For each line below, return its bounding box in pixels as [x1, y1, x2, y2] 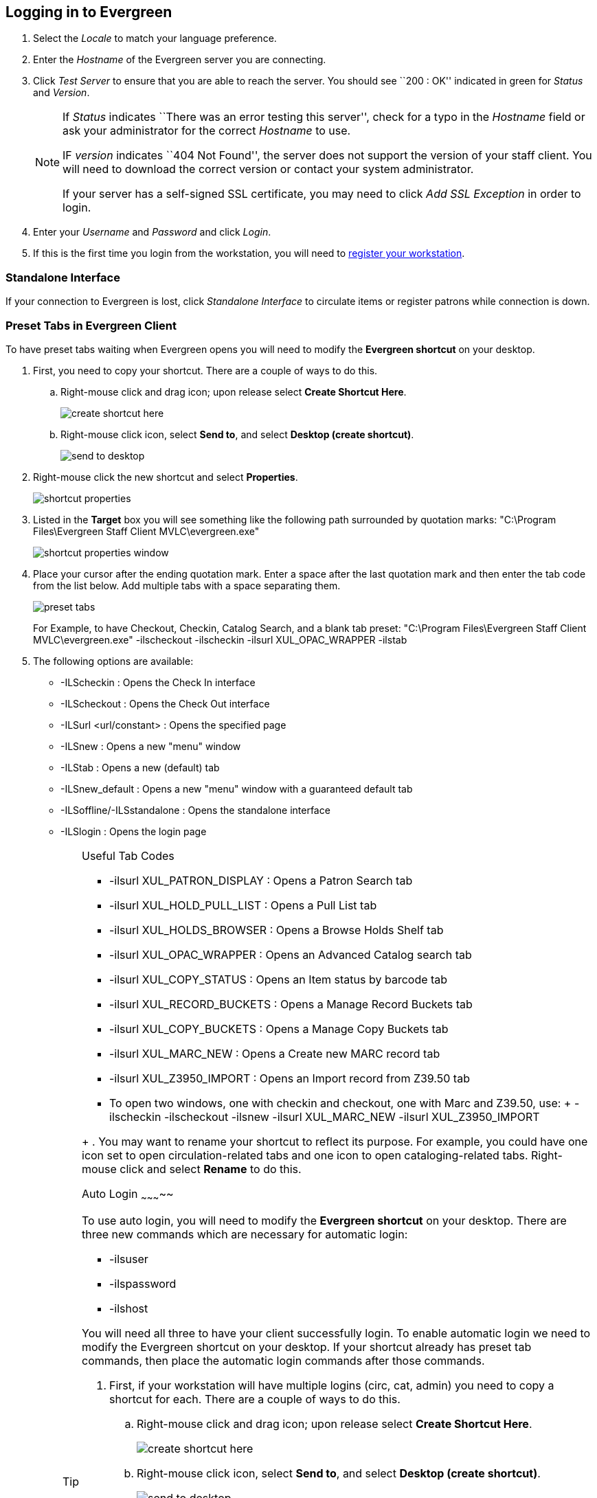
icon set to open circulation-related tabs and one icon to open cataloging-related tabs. [82, 1148, 528, 1162]
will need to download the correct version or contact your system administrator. [63, 162, 474, 177]
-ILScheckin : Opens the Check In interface [60, 676, 256, 688]
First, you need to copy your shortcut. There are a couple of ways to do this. [33, 364, 378, 376]
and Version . [33, 87, 90, 99]
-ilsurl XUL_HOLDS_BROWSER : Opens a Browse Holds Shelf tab [109, 922, 444, 937]
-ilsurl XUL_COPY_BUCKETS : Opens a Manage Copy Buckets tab [109, 1021, 449, 1036]
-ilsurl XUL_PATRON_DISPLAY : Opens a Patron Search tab [109, 873, 413, 887]
